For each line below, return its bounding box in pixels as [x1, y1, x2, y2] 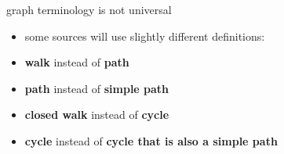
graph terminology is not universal [6, 2, 172, 17]
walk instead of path [24, 54, 129, 70]
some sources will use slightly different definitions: [24, 27, 265, 44]
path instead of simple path [24, 80, 169, 96]
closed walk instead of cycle [24, 106, 169, 123]
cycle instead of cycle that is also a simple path [24, 132, 278, 149]
